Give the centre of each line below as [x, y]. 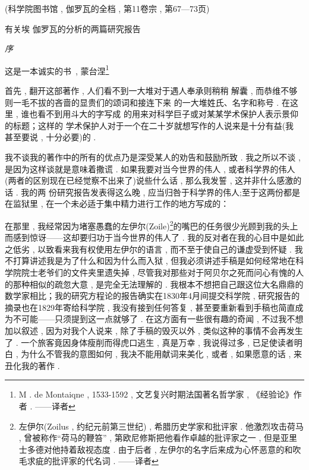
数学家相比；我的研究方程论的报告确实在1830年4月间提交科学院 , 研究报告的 [152, 296]
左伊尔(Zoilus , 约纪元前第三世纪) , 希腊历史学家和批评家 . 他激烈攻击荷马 [161, 426]
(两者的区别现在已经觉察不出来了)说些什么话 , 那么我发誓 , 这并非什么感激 [149, 180]
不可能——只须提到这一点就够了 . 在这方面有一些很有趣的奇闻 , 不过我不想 [158, 319]
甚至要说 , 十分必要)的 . [51, 137]
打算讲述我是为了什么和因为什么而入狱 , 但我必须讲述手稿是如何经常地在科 [158, 261]
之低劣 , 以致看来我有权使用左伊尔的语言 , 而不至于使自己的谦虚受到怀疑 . [148, 249]
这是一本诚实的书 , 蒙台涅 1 [57, 70]
